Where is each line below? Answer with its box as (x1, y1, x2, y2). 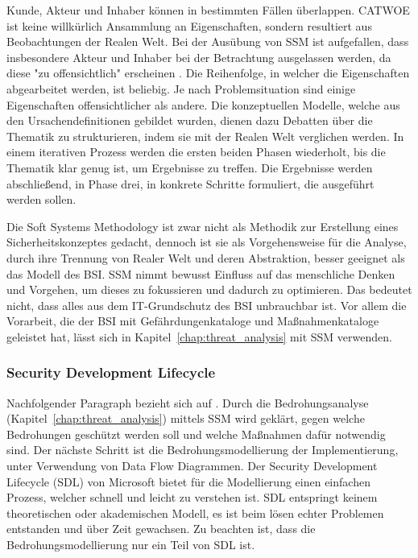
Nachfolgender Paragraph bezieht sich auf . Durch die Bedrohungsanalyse (6, 394, 369, 411)
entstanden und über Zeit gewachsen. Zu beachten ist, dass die (6, 520, 316, 537)
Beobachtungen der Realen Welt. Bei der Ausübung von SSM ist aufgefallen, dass (6, 33, 409, 50)
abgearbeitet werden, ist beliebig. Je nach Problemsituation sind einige (6, 80, 356, 97)
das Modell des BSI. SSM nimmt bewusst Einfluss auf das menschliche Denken (6, 265, 395, 282)
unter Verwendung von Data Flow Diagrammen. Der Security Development (6, 457, 378, 474)
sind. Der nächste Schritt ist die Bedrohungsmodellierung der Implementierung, (6, 441, 399, 458)
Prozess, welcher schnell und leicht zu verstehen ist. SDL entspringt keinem (6, 489, 378, 506)
